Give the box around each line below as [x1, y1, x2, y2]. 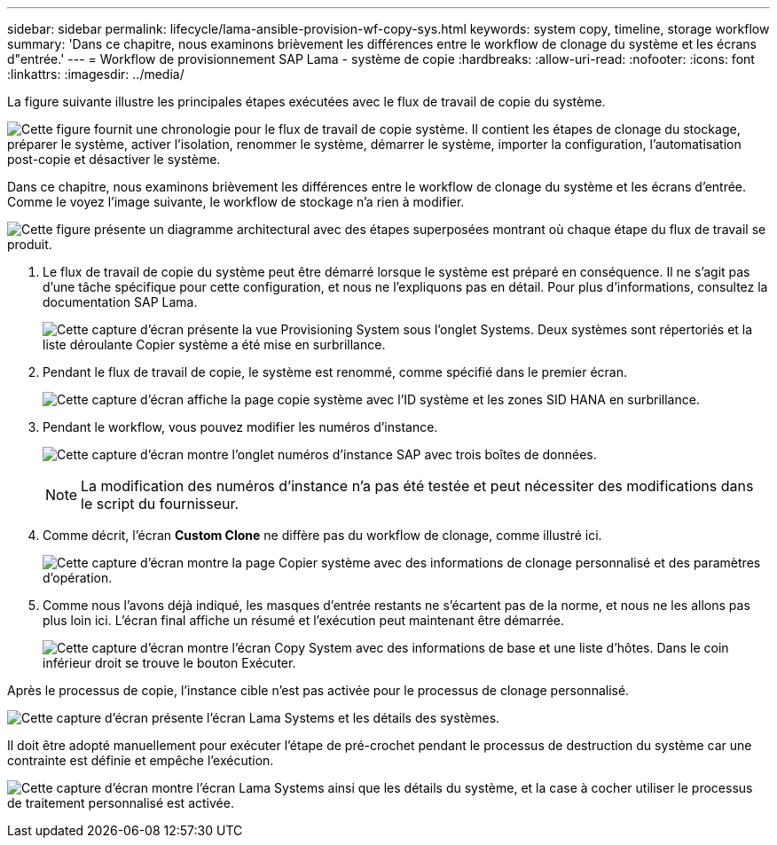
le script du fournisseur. [81, 495, 239, 512]
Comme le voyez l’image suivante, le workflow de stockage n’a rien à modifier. [7, 194, 465, 209]
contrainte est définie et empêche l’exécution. [7, 753, 274, 768]
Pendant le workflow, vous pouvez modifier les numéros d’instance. [43, 419, 438, 434]
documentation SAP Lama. [43, 294, 198, 309]
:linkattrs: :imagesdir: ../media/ [7, 67, 184, 82]
